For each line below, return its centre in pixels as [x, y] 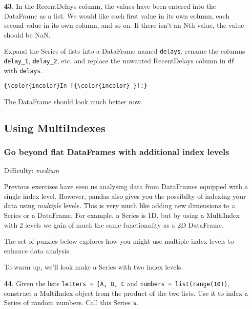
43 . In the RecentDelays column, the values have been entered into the [110, 6]
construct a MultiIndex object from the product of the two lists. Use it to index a [126, 293]
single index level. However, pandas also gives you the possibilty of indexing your [125, 196]
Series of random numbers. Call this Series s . [71, 302]
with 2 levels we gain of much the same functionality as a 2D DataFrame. [114, 224]
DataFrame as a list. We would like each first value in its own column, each [117, 15]
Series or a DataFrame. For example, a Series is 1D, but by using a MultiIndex [122, 215]
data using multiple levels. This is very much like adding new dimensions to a [120, 205]
